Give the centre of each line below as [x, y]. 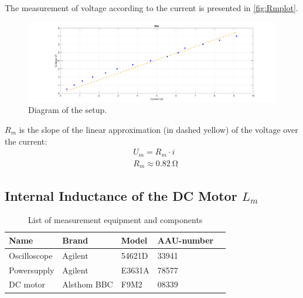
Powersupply [32, 270]
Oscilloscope [31, 255]
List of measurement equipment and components [115, 220]
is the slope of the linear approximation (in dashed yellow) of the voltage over [159, 129]
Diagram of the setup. [68, 110]
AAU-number [185, 240]
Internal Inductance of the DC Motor [121, 195]
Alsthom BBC [88, 284]
